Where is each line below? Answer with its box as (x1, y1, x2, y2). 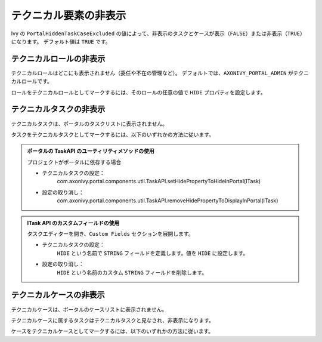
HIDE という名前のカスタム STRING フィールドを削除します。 (57, 269, 208, 276)
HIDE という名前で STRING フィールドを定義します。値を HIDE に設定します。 (57, 249, 249, 257)
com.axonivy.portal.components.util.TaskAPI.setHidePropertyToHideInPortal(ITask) (57, 178, 261, 185)
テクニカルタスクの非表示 (11, 104, 106, 115)
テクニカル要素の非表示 (11, 9, 126, 22)
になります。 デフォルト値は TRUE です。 (11, 38, 111, 45)
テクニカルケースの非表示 (11, 290, 105, 300)
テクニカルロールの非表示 (11, 54, 106, 64)
